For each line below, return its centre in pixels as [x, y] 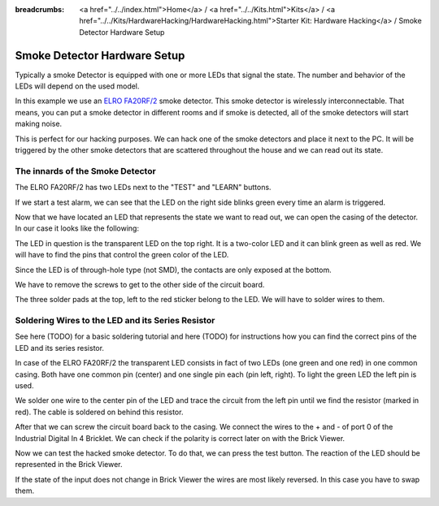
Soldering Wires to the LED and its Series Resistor [115, 321]
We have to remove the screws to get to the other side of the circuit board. [140, 284]
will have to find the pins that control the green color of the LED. [122, 255]
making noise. [39, 124]
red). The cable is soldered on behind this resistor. [99, 412]
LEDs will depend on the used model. [77, 86]
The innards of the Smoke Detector [85, 171]
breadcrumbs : [40, 9]
